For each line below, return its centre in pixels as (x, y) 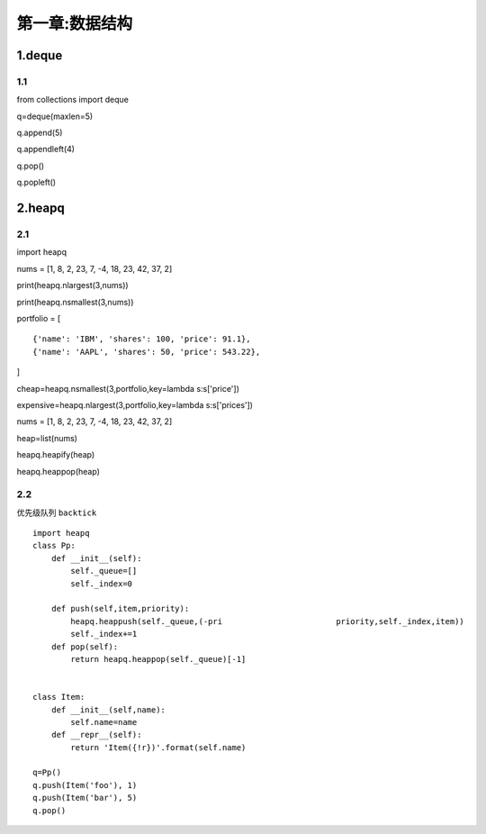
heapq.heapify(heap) (56, 455)
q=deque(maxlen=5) (55, 116)
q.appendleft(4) (46, 150)
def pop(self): (85, 647)
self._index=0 (102, 584)
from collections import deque (73, 100)
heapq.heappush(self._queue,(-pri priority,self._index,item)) (268, 621)
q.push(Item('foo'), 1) (85, 785)
